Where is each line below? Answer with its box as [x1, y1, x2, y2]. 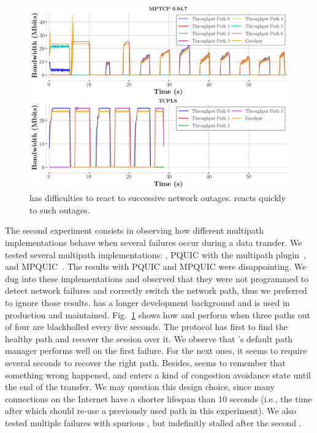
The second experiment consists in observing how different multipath [5, 224, 264, 237]
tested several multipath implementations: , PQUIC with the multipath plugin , [5, 248, 306, 261]
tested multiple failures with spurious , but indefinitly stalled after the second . [5, 416, 302, 429]
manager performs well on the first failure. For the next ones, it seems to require [5, 344, 307, 357]
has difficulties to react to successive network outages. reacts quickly [29, 191, 286, 204]
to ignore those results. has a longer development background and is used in [5, 296, 290, 308]
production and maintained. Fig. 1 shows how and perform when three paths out [5, 308, 311, 321]
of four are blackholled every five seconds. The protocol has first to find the [5, 320, 288, 333]
